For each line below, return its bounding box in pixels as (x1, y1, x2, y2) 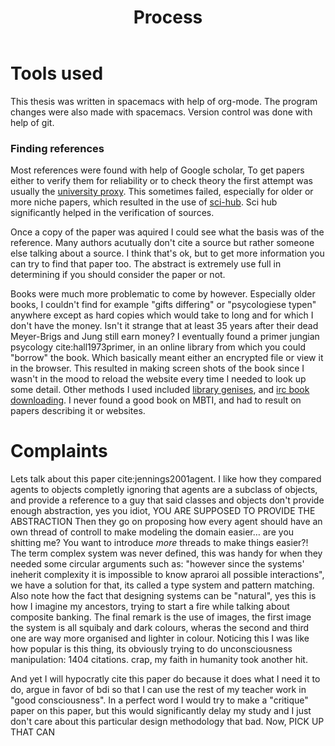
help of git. (10, 116, 55, 128)
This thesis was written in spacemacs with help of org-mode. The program (10, 95, 318, 107)
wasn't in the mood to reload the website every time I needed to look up (10, 373, 307, 385)
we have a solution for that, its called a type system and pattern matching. (10, 579, 315, 591)
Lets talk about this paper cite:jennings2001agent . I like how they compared (10, 473, 322, 485)
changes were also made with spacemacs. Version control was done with (10, 106, 313, 118)
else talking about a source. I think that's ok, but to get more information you (10, 247, 325, 260)
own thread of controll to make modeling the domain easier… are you (10, 526, 295, 538)
